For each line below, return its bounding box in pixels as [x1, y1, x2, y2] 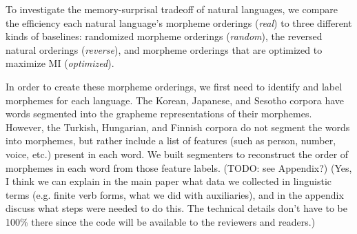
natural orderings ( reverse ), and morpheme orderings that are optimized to [6, 42, 323, 57]
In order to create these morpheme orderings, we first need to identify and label [6, 79, 343, 93]
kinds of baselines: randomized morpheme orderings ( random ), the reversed [6, 29, 323, 43]
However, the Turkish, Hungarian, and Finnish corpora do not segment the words [6, 119, 350, 134]
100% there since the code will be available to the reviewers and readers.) [6, 214, 316, 228]
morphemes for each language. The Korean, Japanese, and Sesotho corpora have [6, 92, 344, 107]
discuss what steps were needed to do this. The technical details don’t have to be [6, 201, 347, 215]
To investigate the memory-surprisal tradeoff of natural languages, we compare [6, 2, 338, 16]
